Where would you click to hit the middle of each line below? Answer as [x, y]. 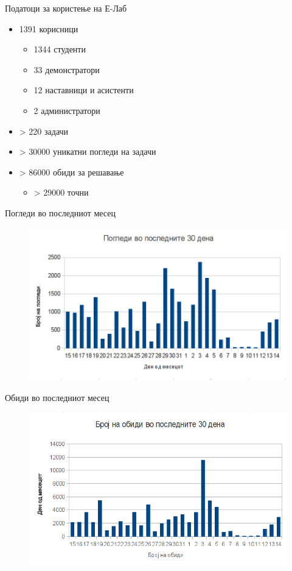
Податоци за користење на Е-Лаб [66, 8]
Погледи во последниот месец [60, 212]
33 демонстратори [67, 69]
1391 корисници [49, 28]
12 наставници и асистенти [84, 90]
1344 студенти [60, 49]
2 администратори [67, 110]
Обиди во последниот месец [57, 397]
